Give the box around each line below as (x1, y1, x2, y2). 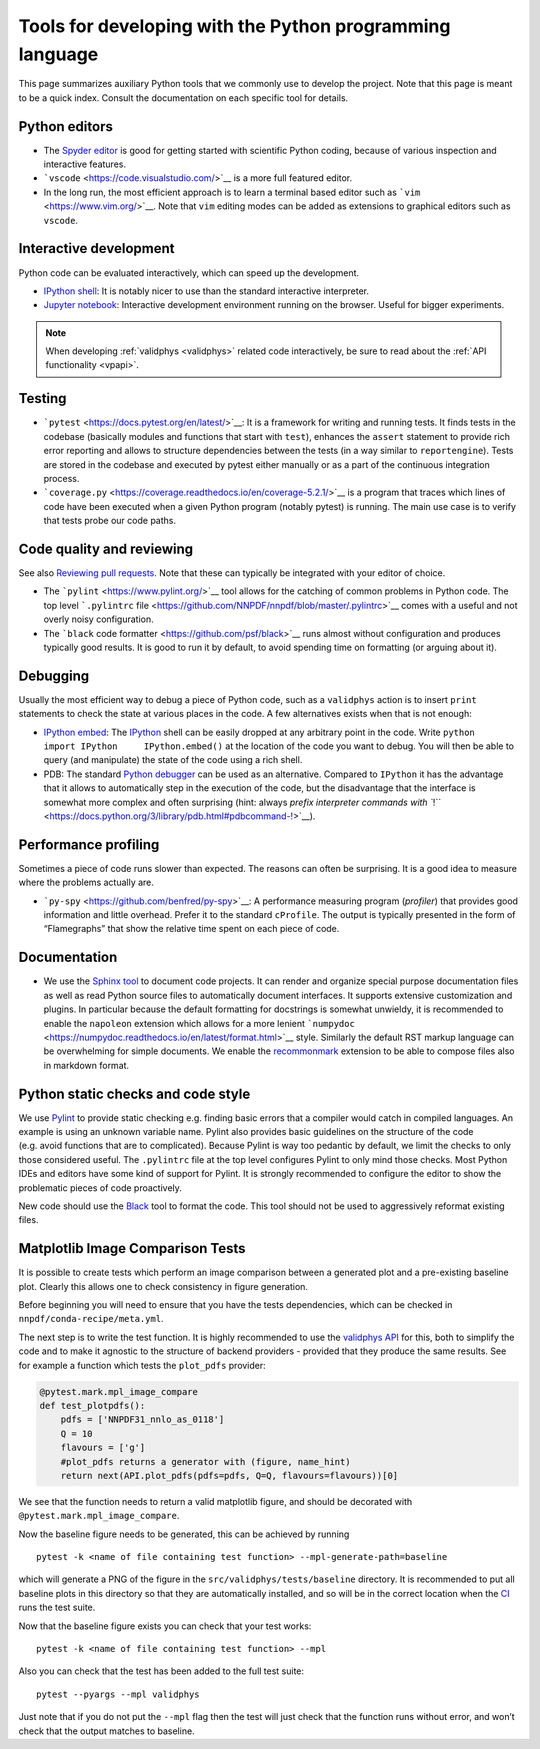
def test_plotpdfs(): (39, 1400, 146, 1411)
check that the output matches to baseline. (18, 1725, 195, 1737)
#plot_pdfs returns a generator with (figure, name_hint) (60, 1456, 351, 1467)
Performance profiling (18, 836, 160, 853)
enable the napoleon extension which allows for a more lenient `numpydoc (43, 1017, 355, 1029)
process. (43, 472, 80, 484)
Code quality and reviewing (18, 540, 194, 557)
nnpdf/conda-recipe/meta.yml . (18, 1313, 164, 1325)
